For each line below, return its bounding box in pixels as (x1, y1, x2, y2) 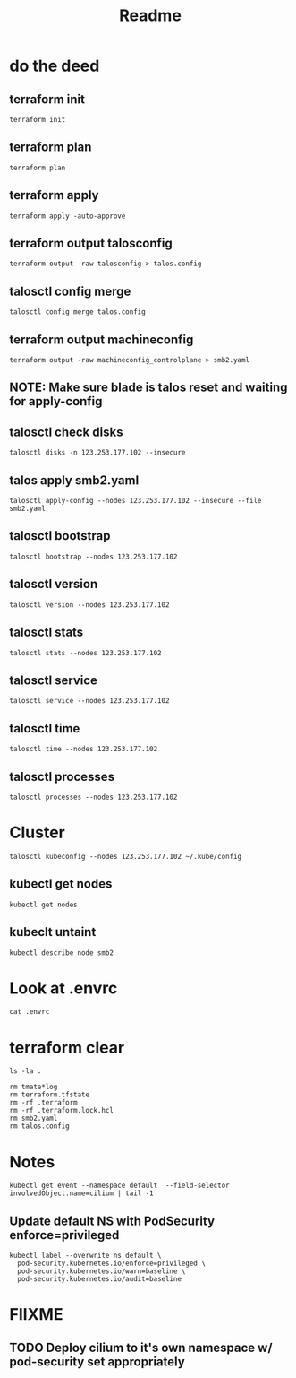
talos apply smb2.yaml (9, 472, 140, 488)
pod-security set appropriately (9, 1354, 185, 1369)
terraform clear (9, 1037, 125, 1058)
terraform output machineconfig (9, 332, 194, 347)
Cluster (9, 822, 65, 843)
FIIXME (9, 1304, 63, 1325)
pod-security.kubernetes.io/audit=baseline (17, 1275, 182, 1284)
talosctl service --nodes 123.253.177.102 (9, 697, 170, 706)
